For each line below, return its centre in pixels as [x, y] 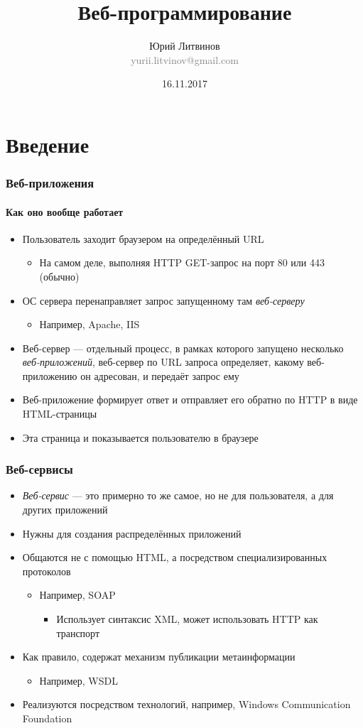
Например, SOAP [77, 595]
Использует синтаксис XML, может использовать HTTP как [187, 619]
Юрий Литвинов [185, 46]
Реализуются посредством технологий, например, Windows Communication [186, 704]
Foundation [47, 718]
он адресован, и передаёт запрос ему [160, 375]
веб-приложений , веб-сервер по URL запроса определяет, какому [163, 362]
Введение [48, 144]
